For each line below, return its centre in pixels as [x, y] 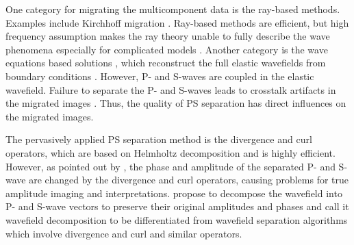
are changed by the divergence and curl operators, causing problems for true [189, 180]
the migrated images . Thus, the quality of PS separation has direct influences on [176, 103]
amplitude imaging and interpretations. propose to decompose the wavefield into [174, 193]
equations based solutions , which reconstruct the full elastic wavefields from [166, 63]
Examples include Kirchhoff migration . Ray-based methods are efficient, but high [177, 22]
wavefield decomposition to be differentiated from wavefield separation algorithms [177, 219]
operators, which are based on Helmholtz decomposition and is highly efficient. [170, 152]
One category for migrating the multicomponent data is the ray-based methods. [173, 9]
